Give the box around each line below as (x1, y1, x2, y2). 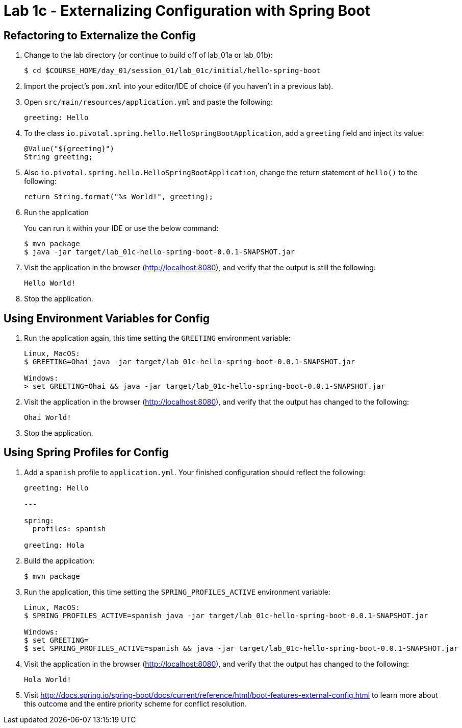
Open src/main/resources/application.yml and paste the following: (24, 98, 273, 107)
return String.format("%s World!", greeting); (24, 193, 213, 201)
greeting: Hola (24, 541, 85, 549)
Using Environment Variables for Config (4, 312, 210, 325)
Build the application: (24, 556, 95, 565)
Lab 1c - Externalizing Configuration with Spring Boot (4, 2, 370, 19)
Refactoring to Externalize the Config (4, 29, 196, 42)
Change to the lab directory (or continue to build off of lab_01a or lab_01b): (24, 51, 273, 60)
